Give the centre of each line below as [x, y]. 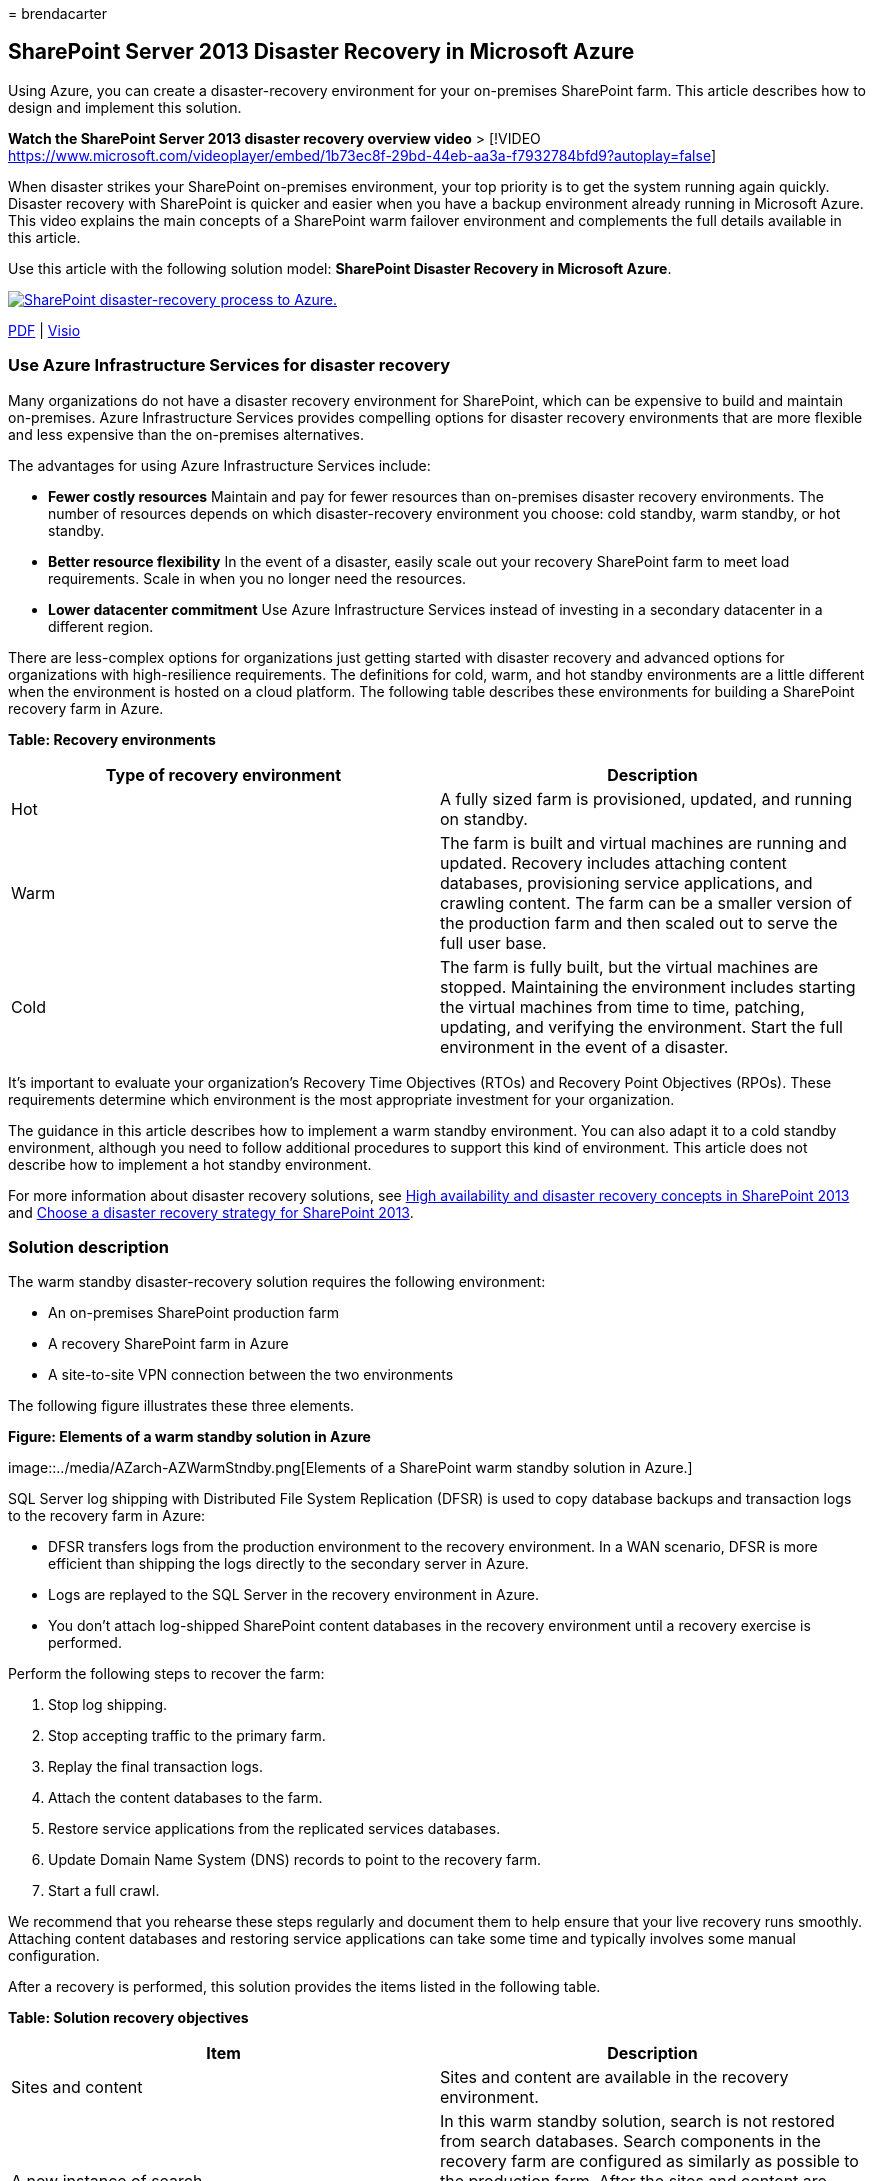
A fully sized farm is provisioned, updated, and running [646, 798]
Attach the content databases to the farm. [185, 1798]
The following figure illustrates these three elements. [181, 1406]
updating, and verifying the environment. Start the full [641, 1026]
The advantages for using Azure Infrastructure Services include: [219, 465]
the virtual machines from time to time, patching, [622, 1006]
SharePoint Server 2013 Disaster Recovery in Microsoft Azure [321, 52]
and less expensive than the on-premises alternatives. [186, 434]
